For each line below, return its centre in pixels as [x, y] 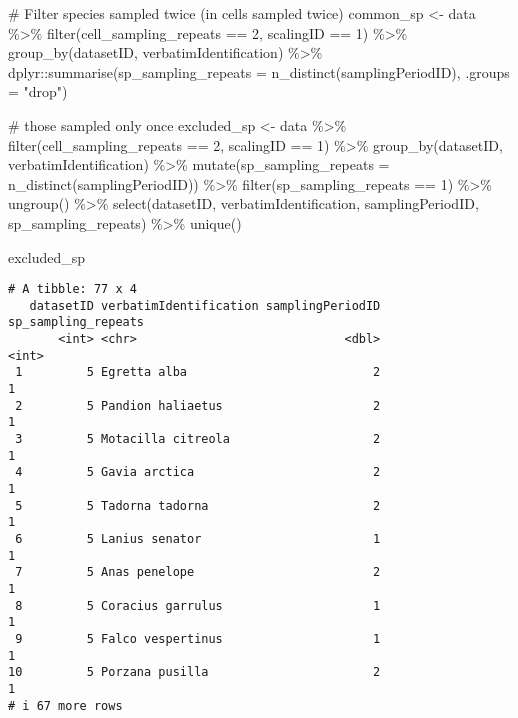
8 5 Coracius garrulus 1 [198, 605]
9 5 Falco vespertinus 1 [198, 638]
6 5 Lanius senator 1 [198, 538]
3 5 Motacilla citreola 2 [198, 439]
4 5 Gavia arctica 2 [198, 472]
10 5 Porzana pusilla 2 [194, 672]
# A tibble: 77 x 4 [72, 289]
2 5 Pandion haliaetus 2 [198, 405]
